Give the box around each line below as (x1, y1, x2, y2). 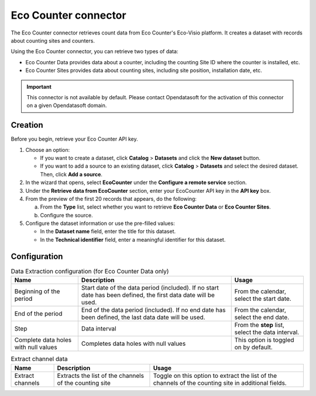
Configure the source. (40, 211, 93, 218)
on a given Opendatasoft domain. (26, 102, 107, 109)
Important (26, 83, 52, 90)
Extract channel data (11, 355, 68, 363)
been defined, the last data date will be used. (81, 313, 205, 321)
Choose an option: (25, 146, 70, 153)
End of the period (14, 310, 63, 318)
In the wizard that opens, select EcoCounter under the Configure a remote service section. (25, 179, 247, 186)
